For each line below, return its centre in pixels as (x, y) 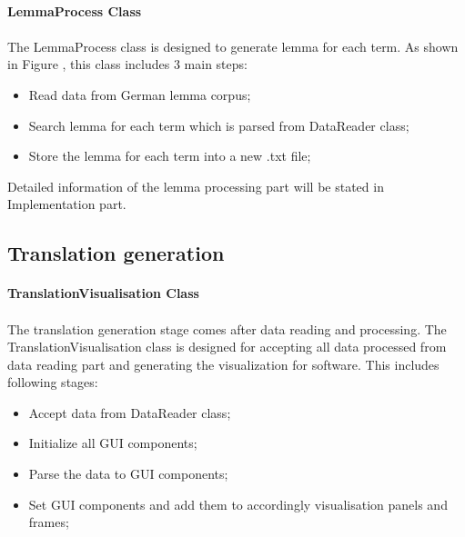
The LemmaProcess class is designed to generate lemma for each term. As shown (233, 46)
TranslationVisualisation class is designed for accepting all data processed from (227, 347)
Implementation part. (67, 204)
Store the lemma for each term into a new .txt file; (170, 156)
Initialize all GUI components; (113, 443)
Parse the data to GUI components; (128, 474)
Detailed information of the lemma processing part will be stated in (196, 186)
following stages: (53, 382)
